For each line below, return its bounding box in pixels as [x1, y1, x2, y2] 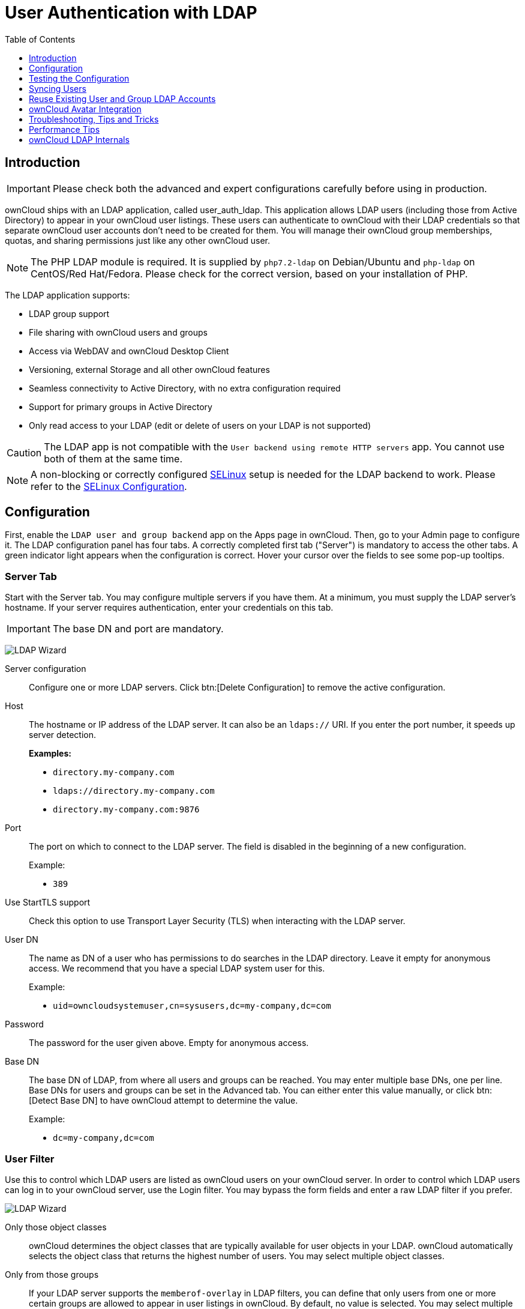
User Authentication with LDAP [5, 2, 257, 23]
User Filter [5, 1152, 55, 1165]
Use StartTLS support [5, 897, 91, 908]
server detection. [29, 730, 97, 740]
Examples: [29, 748, 71, 759]
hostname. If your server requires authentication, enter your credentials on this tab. [5, 602, 334, 613]
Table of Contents [5, 34, 76, 44]
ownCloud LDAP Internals [29, 134, 130, 145]
